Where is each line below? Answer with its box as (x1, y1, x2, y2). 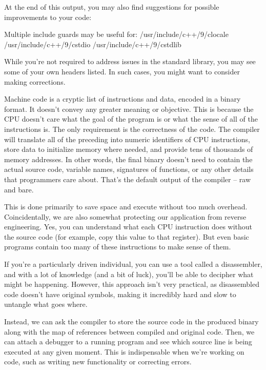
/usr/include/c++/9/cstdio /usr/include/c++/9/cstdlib (4, 38, 181, 49)
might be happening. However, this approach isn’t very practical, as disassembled (4, 279, 260, 289)
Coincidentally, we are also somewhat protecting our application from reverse (4, 211, 247, 222)
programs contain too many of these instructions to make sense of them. (4, 241, 231, 252)
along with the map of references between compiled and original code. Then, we (4, 326, 255, 337)
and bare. (4, 184, 34, 194)
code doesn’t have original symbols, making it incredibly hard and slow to (4, 288, 236, 299)
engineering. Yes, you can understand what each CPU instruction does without (4, 221, 253, 232)
